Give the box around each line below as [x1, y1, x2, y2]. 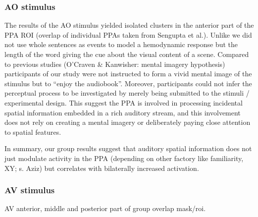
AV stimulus [4, 184, 55, 196]
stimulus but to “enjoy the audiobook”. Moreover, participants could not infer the [4, 78, 252, 88]
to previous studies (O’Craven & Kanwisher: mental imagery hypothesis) [4, 58, 225, 69]
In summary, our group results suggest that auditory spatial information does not [4, 143, 252, 154]
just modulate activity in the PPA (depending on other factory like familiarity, [4, 153, 244, 163]
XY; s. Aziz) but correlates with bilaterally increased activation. [4, 163, 199, 173]
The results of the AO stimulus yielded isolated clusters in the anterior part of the [4, 20, 254, 30]
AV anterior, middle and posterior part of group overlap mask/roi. [4, 203, 206, 214]
